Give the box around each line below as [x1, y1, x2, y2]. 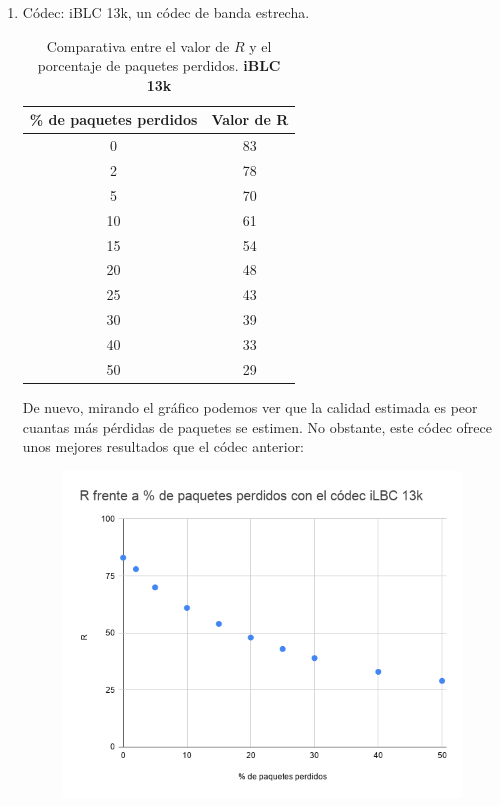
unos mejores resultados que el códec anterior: [22, 436, 305, 457]
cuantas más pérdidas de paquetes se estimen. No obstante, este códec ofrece [22, 416, 493, 437]
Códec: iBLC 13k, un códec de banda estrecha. [22, 2, 310, 22]
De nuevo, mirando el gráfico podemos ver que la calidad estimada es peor [22, 396, 478, 417]
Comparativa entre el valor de [46, 35, 230, 56]
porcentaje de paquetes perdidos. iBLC [37, 55, 281, 76]
